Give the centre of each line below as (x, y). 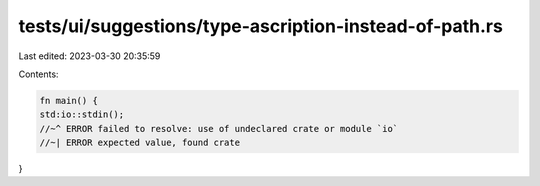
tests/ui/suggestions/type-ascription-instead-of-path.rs (261, 26)
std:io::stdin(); (82, 114)
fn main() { (69, 100)
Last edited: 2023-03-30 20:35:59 (89, 56)
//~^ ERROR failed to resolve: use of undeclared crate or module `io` (219, 128)
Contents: (38, 74)
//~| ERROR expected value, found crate (139, 143)
